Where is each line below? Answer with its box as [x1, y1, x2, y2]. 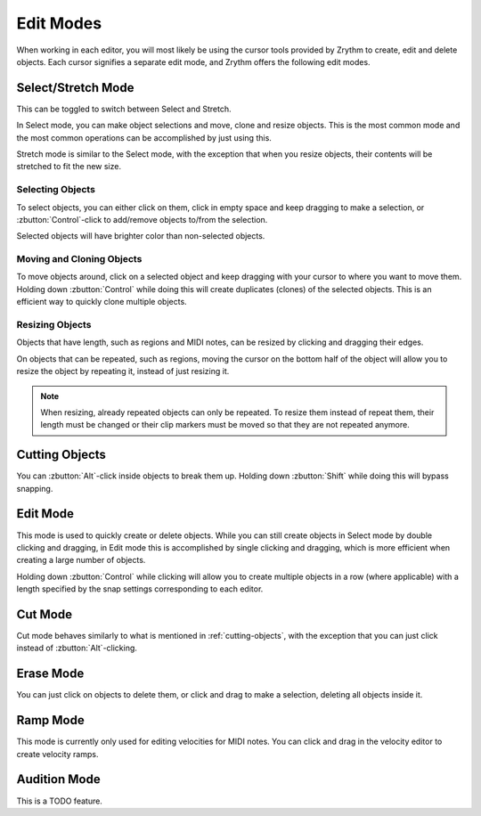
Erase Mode [16, 666, 85, 681]
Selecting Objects [16, 184, 95, 196]
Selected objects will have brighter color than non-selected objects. [16, 231, 265, 241]
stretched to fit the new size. [16, 161, 122, 172]
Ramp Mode [16, 713, 85, 728]
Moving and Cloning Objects [16, 253, 143, 265]
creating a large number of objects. [16, 555, 146, 566]
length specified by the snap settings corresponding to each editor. [16, 583, 264, 594]
